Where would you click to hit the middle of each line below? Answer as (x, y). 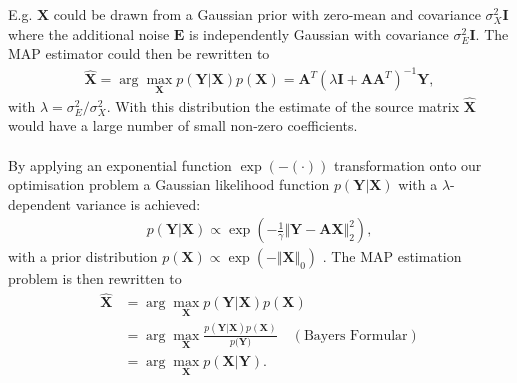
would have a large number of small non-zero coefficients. (183, 125)
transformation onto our (408, 164)
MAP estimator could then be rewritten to (139, 53)
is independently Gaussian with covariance (319, 33)
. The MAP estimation (392, 256)
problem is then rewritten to (95, 278)
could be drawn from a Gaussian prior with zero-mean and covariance (267, 14)
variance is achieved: (138, 203)
